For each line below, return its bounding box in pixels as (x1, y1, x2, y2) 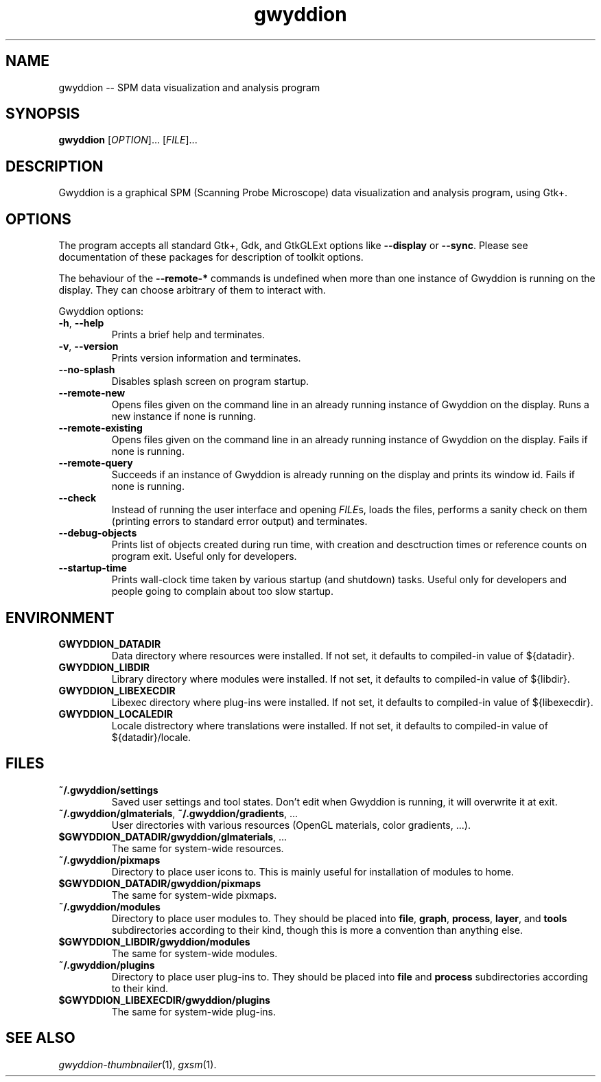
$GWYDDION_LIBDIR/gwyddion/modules (58, 935, 250, 948)
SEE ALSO (5, 1029, 75, 1047)
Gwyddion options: (58, 305, 144, 318)
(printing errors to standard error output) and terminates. (111, 515, 368, 528)
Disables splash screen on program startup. (111, 375, 309, 388)
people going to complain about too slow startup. (111, 585, 333, 598)
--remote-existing (58, 422, 143, 434)
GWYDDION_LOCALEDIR (58, 707, 174, 720)
